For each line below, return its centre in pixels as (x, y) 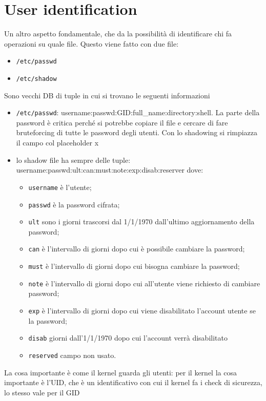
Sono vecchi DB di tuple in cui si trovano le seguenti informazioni (107, 95)
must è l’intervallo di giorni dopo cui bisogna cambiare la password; (134, 266)
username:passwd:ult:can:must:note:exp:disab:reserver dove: (110, 170)
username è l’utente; (60, 187)
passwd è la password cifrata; (74, 204)
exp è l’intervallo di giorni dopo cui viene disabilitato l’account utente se (142, 310)
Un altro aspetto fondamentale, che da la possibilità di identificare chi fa (118, 34)
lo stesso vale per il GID (42, 392)
